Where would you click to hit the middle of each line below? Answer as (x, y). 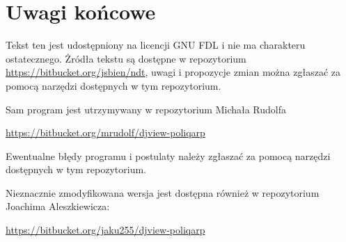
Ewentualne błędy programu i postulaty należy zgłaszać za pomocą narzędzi (168, 155)
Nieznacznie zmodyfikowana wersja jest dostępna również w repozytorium (163, 192)
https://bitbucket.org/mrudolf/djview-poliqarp (105, 132)
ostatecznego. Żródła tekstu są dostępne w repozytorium (126, 58)
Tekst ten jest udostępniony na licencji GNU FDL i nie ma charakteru (156, 45)
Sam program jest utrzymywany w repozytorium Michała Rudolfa (146, 109)
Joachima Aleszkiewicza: (58, 206)
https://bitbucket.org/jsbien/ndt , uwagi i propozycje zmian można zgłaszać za (173, 72)
